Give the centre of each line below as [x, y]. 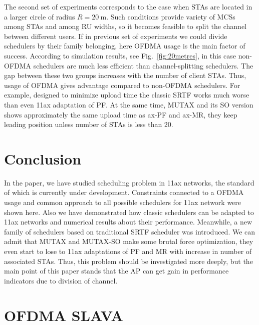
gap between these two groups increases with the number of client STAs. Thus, [125, 75]
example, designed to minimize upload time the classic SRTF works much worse [127, 95]
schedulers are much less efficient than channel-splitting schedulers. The [143, 65]
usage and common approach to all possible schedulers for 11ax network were [123, 202]
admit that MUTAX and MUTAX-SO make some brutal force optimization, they [129, 241]
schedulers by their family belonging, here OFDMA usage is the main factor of [125, 46]
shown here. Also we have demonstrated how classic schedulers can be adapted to [129, 212]
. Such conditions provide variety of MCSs [171, 16]
